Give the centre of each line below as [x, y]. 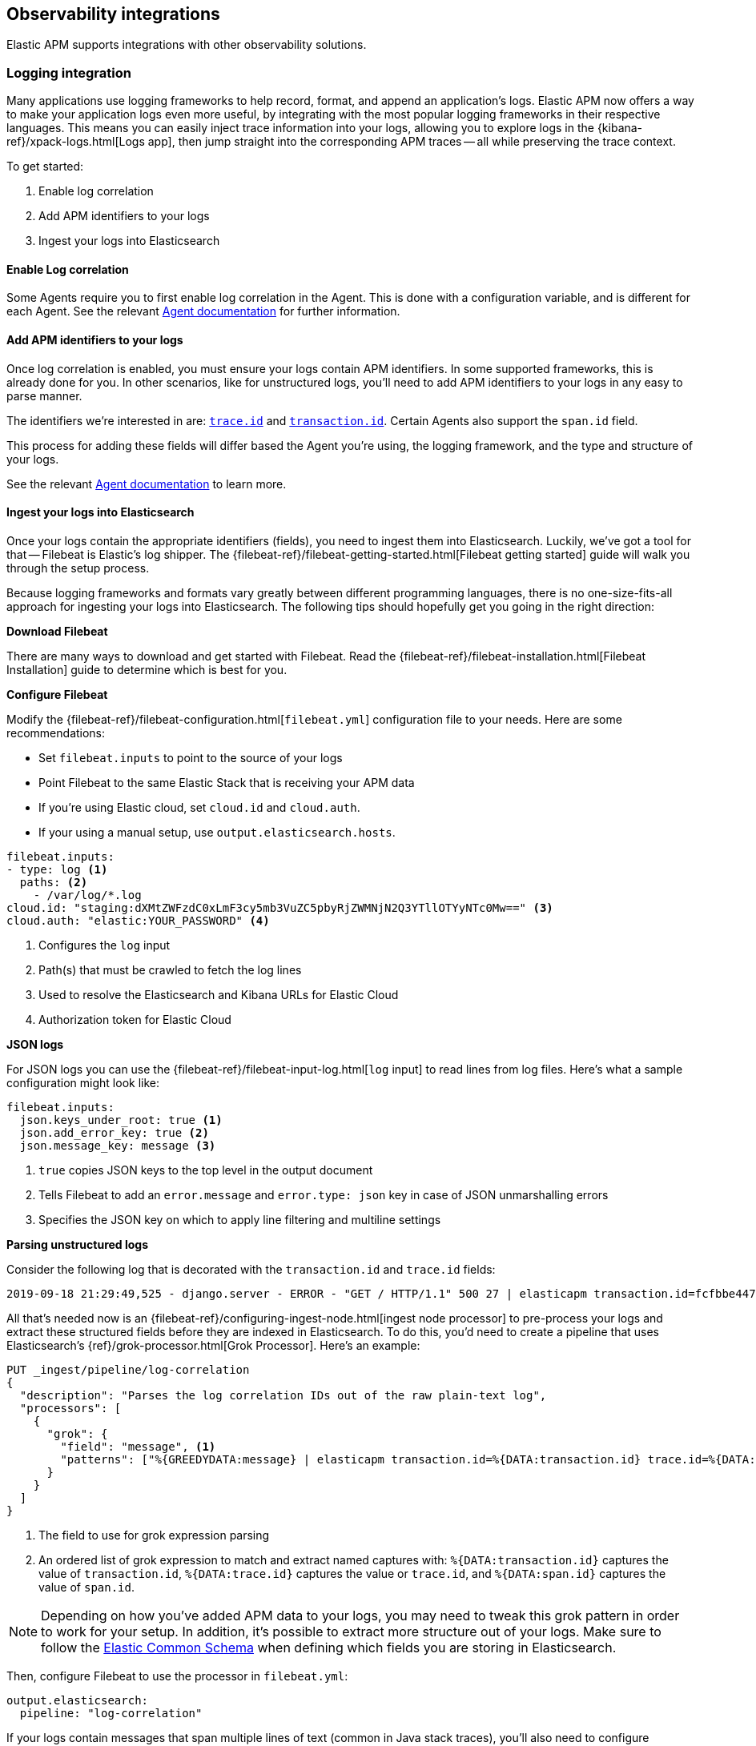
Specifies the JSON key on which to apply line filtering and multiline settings [240, 1219]
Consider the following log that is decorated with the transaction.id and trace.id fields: [251, 1269]
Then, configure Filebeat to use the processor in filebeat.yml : [177, 1676]
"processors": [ [70, 1408]
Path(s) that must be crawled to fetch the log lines [170, 969]
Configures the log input [105, 945]
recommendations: [56, 733]
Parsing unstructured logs [78, 1244]
